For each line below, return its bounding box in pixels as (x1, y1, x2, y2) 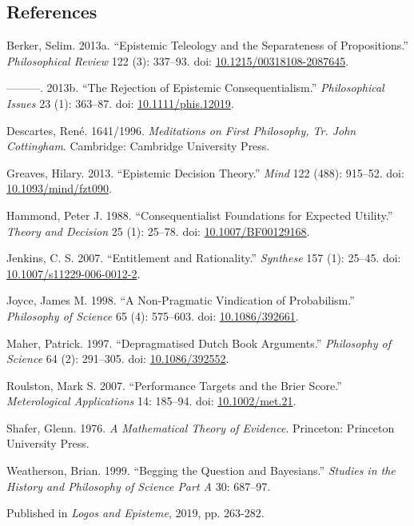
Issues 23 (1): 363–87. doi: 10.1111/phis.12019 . (6, 94, 234, 111)
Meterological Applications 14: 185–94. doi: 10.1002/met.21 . (6, 393, 297, 409)
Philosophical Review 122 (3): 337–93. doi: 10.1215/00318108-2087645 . (6, 52, 349, 69)
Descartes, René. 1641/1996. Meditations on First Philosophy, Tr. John (6, 122, 356, 138)
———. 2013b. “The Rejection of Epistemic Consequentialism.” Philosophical (6, 79, 384, 96)
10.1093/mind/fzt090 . (6, 180, 112, 197)
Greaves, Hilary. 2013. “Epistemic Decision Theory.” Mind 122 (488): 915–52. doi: (6, 164, 404, 181)
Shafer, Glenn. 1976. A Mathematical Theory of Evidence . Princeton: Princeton (6, 419, 395, 436)
